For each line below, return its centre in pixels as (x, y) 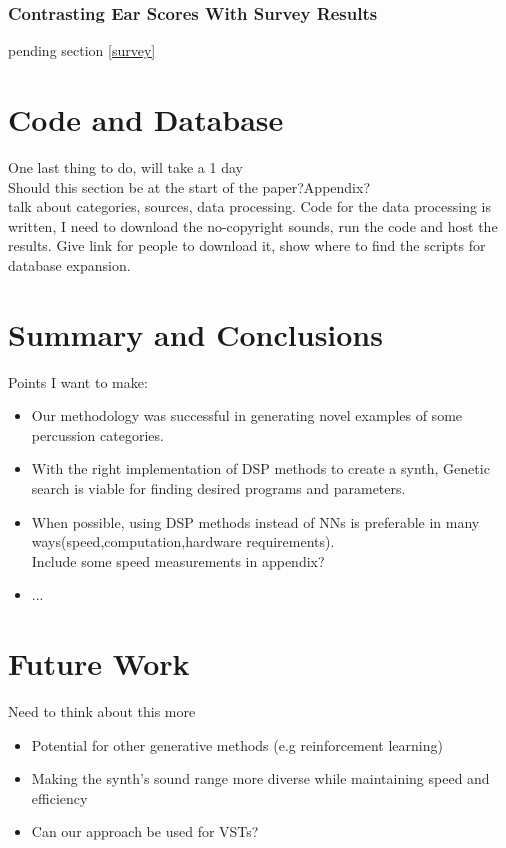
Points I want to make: (78, 381)
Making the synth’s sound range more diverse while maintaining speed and (260, 778)
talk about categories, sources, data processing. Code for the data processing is (250, 206)
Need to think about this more (102, 711)
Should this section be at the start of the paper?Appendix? (189, 186)
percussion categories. (97, 434)
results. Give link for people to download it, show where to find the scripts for (247, 245)
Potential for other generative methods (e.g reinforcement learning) (237, 744)
